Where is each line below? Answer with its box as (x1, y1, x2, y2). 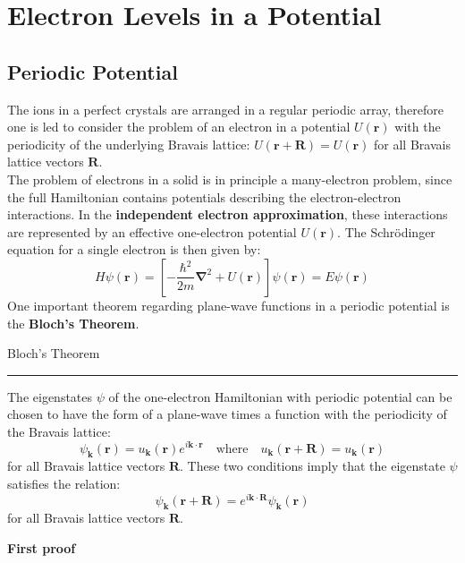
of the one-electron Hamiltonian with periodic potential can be (108, 387, 452, 405)
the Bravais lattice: (7, 422, 111, 440)
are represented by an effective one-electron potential (7, 222, 297, 241)
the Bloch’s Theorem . (7, 313, 139, 332)
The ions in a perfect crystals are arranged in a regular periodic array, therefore (7, 99, 444, 118)
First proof (7, 539, 76, 558)
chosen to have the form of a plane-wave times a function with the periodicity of (7, 405, 447, 423)
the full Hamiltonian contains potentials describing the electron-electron (7, 187, 402, 206)
